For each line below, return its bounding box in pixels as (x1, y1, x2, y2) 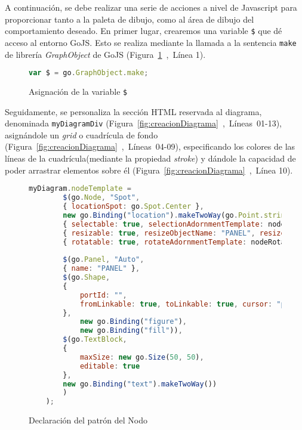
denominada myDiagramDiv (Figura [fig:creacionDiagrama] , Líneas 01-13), (5, 117, 282, 129)
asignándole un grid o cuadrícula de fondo (5, 128, 158, 141)
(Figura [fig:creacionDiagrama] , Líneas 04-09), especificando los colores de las (5, 140, 295, 153)
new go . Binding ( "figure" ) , (79, 317, 187, 326)
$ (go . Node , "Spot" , (63, 193, 140, 202)
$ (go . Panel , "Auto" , (63, 255, 144, 264)
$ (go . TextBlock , (63, 335, 127, 344)
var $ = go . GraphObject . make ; (29, 69, 149, 78)
